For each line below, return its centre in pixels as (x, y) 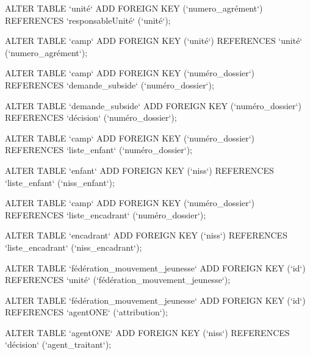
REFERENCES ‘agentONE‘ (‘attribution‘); (86, 312)
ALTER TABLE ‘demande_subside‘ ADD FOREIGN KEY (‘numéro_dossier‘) (153, 105)
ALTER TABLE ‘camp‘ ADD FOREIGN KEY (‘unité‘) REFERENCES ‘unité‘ (154, 41)
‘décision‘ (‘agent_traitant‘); (58, 344)
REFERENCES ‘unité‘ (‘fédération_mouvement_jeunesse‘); (118, 280)
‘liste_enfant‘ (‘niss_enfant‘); (60, 182)
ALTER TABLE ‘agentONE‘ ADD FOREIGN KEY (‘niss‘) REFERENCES (147, 332)
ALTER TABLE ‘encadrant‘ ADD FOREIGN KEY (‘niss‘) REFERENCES (146, 235)
